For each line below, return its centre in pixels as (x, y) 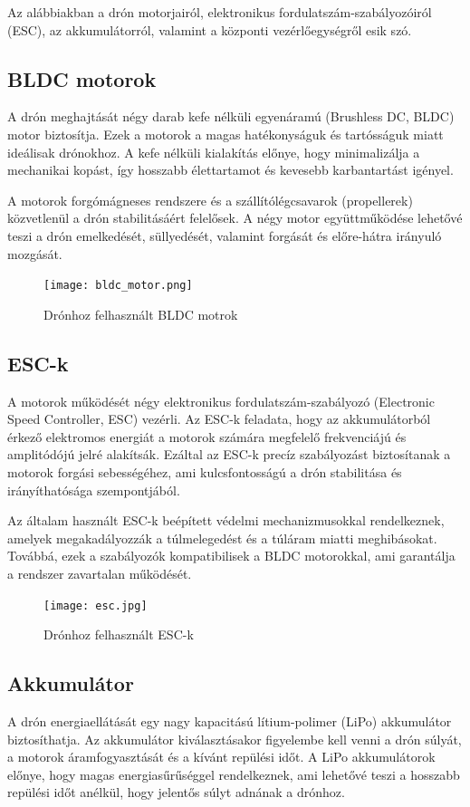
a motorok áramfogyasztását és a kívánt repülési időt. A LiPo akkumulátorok (221, 757)
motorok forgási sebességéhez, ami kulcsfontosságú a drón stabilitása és (205, 471)
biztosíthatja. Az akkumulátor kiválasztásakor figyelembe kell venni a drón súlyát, (235, 739)
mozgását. (35, 253)
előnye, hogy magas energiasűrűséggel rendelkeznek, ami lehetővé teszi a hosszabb (234, 774)
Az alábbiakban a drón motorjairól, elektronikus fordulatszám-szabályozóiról (220, 12)
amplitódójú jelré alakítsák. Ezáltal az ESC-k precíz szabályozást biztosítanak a (229, 454)
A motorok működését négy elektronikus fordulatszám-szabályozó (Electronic (221, 401)
